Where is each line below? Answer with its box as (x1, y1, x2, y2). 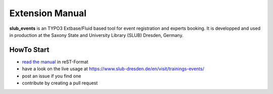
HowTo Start (9, 45, 50, 54)
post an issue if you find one (22, 73, 81, 79)
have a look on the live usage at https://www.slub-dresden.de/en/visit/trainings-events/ (22, 66, 205, 72)
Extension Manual (9, 8, 87, 19)
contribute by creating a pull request (22, 80, 98, 86)
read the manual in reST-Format (22, 59, 88, 65)
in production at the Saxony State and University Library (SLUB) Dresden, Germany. (9, 32, 184, 38)
